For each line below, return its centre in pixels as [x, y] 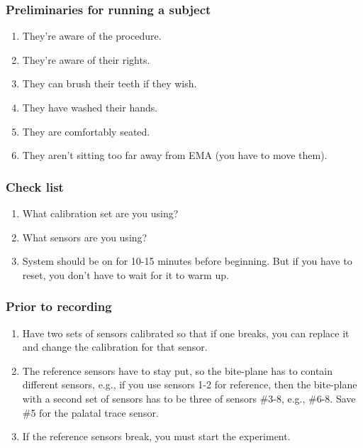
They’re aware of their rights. [86, 59]
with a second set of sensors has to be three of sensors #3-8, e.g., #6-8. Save [189, 398]
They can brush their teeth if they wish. [110, 83]
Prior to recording [59, 306]
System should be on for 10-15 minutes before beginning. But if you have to [187, 261]
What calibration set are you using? [100, 213]
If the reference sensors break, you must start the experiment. [156, 436]
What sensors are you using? [85, 237]
